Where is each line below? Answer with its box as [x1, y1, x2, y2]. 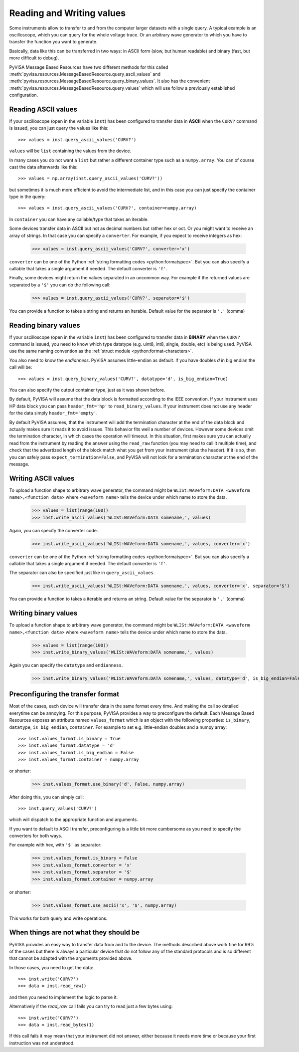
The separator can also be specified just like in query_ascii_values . [9, 570, 155, 576]
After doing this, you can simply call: [9, 794, 84, 800]
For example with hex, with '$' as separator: [9, 842, 102, 848]
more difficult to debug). [9, 55, 59, 61]
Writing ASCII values [9, 474, 75, 482]
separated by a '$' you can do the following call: [9, 282, 111, 288]
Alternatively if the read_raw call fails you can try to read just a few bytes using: [9, 1003, 173, 1010]
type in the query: [9, 194, 46, 200]
